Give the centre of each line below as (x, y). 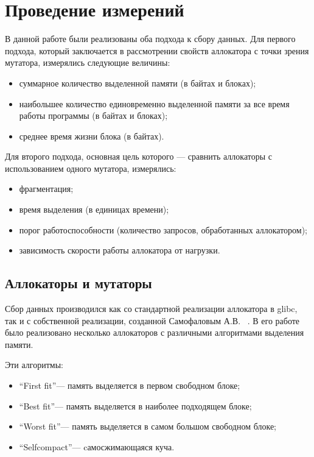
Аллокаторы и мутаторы (78, 283)
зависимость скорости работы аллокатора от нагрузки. (120, 250)
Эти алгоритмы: (34, 365)
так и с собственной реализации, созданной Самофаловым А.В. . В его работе (152, 320)
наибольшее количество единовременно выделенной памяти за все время (154, 103)
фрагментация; (46, 189)
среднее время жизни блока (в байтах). (92, 136)
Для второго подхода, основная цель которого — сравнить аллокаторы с (138, 156)
